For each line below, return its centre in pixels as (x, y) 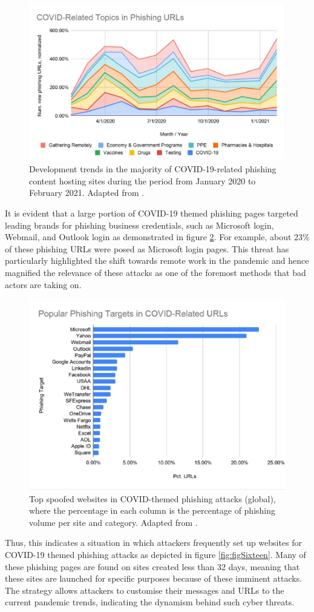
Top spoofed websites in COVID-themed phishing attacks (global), (152, 498)
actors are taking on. (43, 284)
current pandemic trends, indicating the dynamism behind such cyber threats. (150, 602)
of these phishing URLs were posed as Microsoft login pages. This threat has (147, 248)
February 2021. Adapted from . (87, 193)
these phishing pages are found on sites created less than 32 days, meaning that (152, 566)
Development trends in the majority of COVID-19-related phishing (153, 169)
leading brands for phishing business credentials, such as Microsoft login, (139, 225)
